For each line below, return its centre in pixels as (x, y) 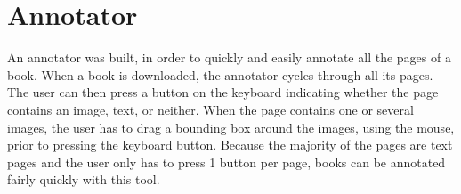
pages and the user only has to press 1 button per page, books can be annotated (226, 162)
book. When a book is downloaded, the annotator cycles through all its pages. (220, 74)
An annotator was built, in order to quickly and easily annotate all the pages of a (229, 57)
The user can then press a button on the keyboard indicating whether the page (223, 92)
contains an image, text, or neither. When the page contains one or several (210, 109)
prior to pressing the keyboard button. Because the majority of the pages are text (230, 145)
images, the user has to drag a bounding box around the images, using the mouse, (231, 127)
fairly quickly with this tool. (84, 179)
